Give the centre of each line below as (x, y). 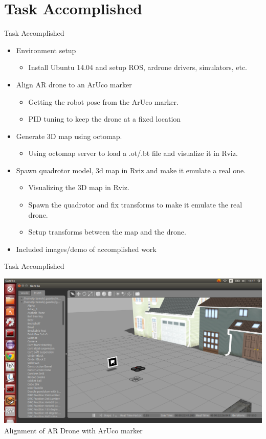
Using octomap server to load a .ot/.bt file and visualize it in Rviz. (133, 153)
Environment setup (46, 50)
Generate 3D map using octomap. (69, 136)
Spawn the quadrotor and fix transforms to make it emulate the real (135, 205)
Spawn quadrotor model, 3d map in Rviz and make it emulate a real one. (131, 170)
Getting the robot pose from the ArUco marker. (103, 101)
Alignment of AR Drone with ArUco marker (73, 430)
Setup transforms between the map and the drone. (107, 232)
